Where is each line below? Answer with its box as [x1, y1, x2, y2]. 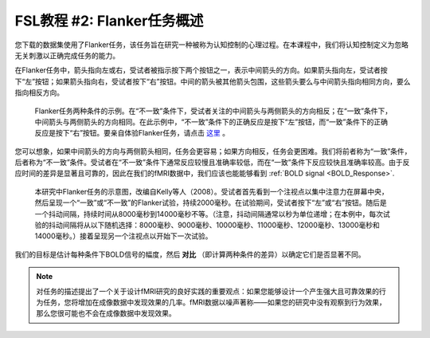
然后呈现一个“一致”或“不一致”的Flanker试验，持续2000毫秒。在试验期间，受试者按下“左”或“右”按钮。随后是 [34, 198, 387, 207]
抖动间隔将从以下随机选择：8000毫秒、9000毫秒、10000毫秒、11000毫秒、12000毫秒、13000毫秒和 [48, 220, 380, 230]
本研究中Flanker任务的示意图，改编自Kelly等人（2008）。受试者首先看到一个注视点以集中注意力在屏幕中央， [34, 187, 389, 196]
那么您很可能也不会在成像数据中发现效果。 [36, 309, 176, 318]
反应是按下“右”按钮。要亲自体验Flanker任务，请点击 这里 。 [34, 128, 230, 138]
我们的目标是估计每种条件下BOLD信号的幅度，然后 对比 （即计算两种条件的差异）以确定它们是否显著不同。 [14, 250, 365, 259]
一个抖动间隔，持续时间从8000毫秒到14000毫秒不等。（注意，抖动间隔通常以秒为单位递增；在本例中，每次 [34, 209, 384, 218]
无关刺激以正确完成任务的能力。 [14, 50, 119, 60]
